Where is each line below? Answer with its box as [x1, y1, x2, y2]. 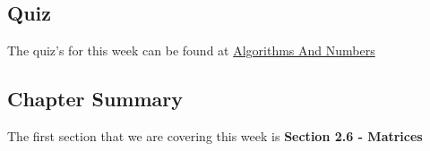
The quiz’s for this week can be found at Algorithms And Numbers [7, 41, 375, 60]
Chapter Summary [7, 85, 183, 113]
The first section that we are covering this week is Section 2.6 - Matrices [7, 127, 423, 145]
